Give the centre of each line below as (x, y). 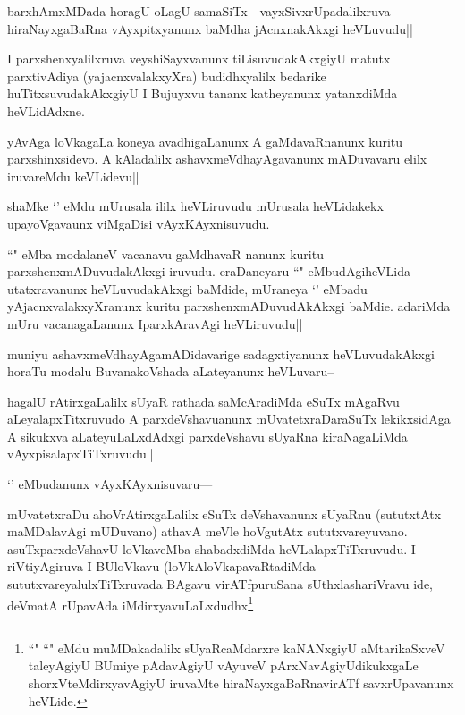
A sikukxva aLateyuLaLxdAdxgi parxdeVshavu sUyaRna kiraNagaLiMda (207, 436)
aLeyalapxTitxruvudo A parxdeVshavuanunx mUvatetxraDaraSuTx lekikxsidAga (229, 419)
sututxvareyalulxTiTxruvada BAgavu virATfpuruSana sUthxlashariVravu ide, (220, 584)
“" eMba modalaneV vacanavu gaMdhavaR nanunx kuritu (165, 253)
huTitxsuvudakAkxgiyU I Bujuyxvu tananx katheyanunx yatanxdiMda (203, 93)
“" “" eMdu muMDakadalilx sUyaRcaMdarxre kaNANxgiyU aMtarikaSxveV (237, 648)
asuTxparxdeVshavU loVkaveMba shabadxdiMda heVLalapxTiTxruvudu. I (211, 548)
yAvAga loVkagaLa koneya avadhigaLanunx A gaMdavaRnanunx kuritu (205, 141)
